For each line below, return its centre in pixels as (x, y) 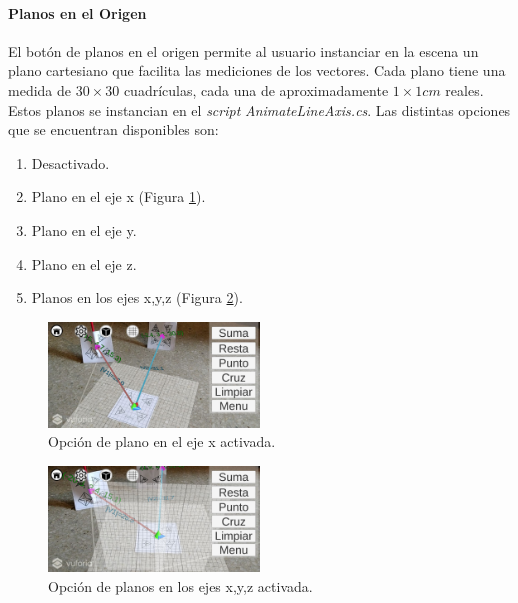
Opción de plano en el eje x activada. (162, 441)
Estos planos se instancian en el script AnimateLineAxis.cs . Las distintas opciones (259, 109)
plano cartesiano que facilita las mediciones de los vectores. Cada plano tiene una (257, 70)
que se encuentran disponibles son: (113, 129)
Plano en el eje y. (84, 229)
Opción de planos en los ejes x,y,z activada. (180, 585)
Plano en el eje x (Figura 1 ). (118, 196)
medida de (39, 89)
